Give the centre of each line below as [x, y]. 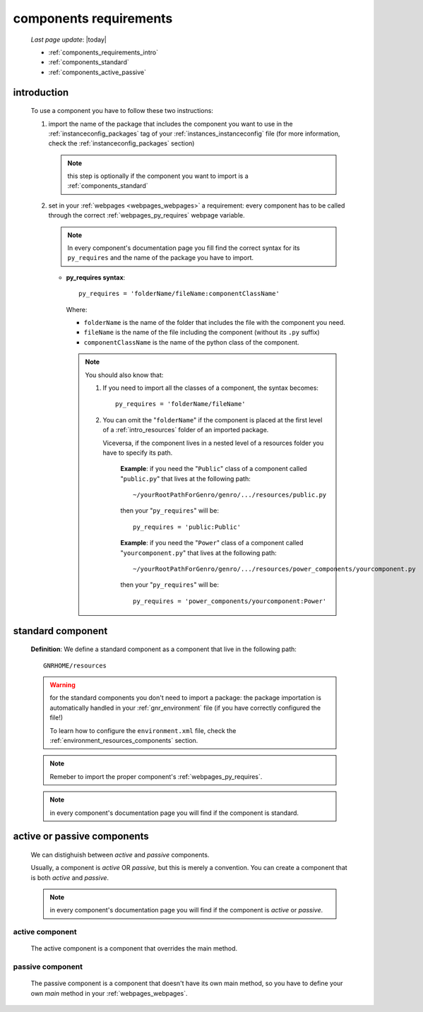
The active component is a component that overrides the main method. [134, 948]
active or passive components [81, 837]
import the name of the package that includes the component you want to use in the [171, 124]
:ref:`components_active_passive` [97, 72]
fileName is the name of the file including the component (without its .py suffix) [202, 333]
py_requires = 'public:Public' [187, 527]
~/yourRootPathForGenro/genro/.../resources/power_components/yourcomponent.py [274, 569]
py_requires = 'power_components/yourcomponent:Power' [230, 601]
